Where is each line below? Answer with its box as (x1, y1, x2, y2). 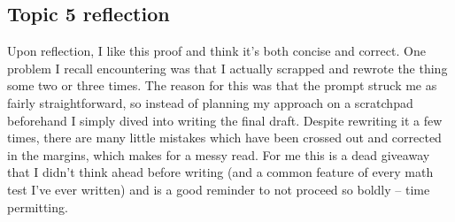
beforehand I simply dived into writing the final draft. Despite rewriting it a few (7, 111, 443, 129)
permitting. (7, 197, 68, 216)
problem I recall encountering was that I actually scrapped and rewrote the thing (7, 58, 448, 77)
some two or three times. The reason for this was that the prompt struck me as (7, 76, 437, 95)
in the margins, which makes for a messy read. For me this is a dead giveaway (7, 145, 430, 164)
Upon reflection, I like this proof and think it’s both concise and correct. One (7, 42, 426, 60)
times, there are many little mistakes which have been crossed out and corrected (7, 128, 442, 147)
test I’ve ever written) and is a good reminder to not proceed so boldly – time (7, 180, 430, 198)
